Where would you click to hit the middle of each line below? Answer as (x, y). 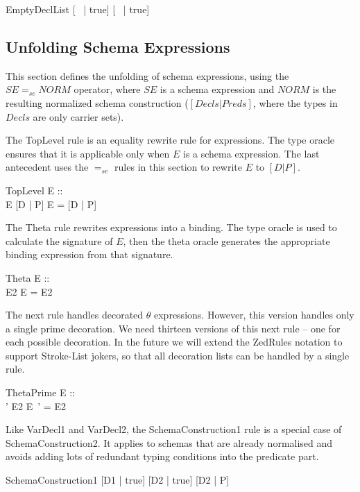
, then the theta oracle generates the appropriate (226, 240)
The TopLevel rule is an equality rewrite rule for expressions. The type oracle (170, 140)
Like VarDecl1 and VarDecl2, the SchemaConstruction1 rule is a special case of (174, 429)
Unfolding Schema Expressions (118, 46)
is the (324, 89)
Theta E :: (28, 277)
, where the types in (295, 102)
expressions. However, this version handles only (254, 315)
